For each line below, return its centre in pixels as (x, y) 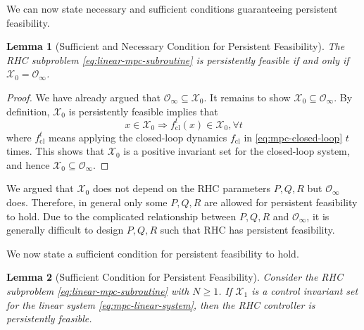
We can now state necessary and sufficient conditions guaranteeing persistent (172, 8)
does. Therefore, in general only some (87, 202)
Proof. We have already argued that (83, 97)
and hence (28, 164)
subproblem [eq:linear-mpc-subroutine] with (98, 291)
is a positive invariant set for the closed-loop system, (237, 151)
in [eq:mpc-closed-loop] (293, 137)
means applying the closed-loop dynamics (138, 137)
